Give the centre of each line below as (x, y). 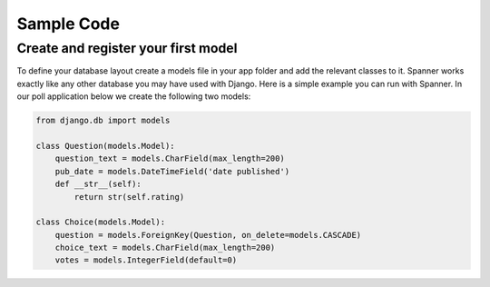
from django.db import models (103, 121)
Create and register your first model (127, 48)
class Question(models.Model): (106, 146)
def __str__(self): (98, 184)
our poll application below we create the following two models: (134, 96)
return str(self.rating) (129, 197)
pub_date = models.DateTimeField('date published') (172, 171)
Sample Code (68, 24)
